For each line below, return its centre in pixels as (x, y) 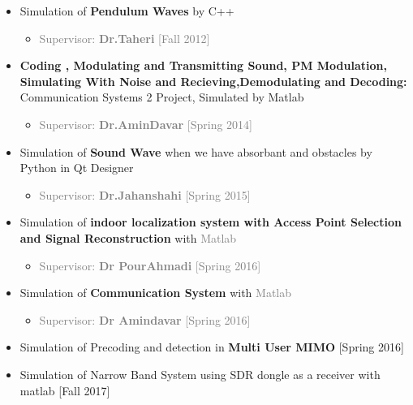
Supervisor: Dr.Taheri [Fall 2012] (125, 38)
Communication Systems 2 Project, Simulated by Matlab (162, 97)
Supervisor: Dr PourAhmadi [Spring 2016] (150, 265)
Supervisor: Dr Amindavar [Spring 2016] (145, 319)
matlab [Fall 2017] (65, 390)
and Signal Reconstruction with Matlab (128, 237)
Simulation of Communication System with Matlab (156, 293)
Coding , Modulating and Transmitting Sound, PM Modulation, (203, 65)
